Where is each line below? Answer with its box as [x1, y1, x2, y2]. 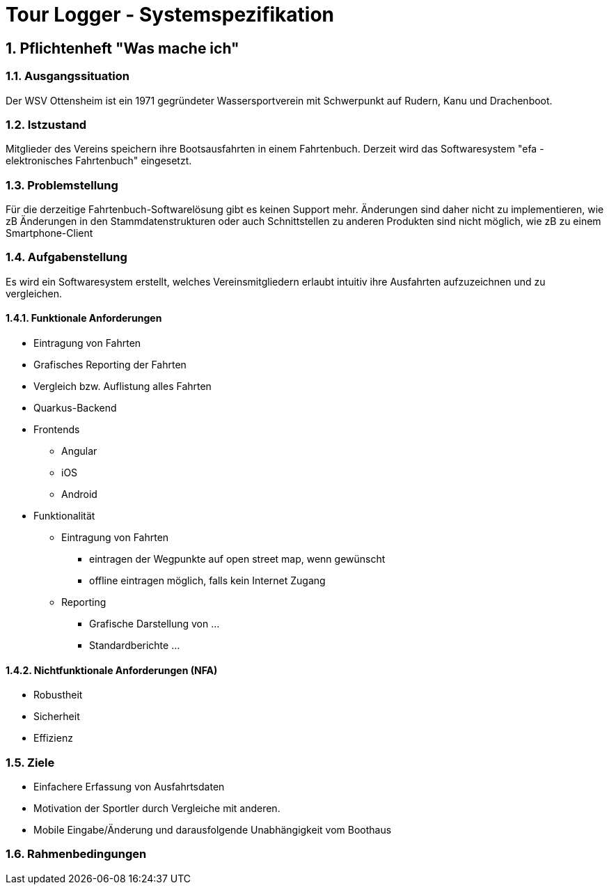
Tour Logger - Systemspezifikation [6, 3, 335, 26]
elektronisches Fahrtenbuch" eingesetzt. [6, 155, 192, 167]
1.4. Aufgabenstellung [6, 250, 127, 265]
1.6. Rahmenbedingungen [6, 847, 147, 861]
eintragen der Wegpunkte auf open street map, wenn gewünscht [89, 553, 386, 565]
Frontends [33, 423, 80, 436]
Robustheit [33, 689, 83, 701]
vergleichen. [6, 287, 63, 299]
